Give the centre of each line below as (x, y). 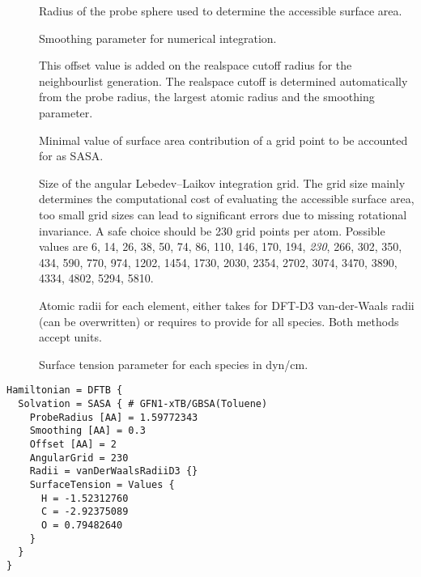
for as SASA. (71, 156)
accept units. (70, 337)
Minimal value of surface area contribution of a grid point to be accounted (223, 140)
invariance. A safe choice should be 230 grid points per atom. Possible (212, 230)
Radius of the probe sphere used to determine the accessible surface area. (221, 11)
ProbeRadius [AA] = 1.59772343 (114, 417)
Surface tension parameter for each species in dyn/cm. (174, 364)
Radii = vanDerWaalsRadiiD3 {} (114, 471)
